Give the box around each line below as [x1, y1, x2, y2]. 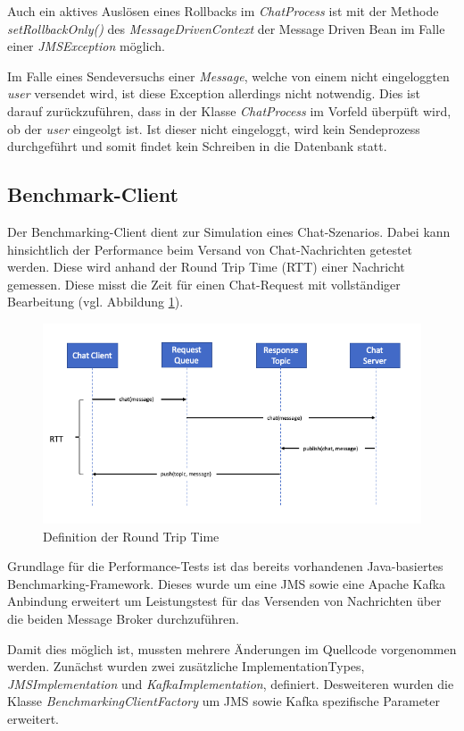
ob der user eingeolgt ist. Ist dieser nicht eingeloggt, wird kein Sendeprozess [7, 119, 420, 138]
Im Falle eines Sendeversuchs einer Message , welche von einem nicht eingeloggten [7, 66, 450, 85]
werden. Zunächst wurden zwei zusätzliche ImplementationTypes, [7, 657, 365, 676]
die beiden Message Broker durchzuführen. [7, 609, 239, 627]
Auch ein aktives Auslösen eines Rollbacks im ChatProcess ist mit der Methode [7, 2, 439, 20]
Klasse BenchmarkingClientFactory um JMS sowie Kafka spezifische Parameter [7, 692, 441, 710]
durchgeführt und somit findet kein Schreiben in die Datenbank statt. [7, 137, 387, 155]
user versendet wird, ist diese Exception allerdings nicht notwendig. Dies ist [7, 84, 420, 103]
